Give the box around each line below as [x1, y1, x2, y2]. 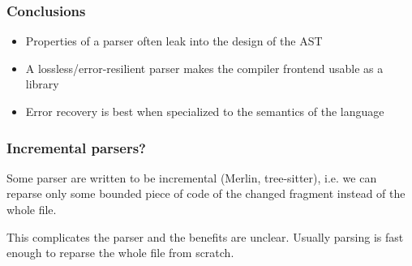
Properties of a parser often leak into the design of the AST [25, 32, 323, 49]
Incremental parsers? [6, 137, 146, 157]
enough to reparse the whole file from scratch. [6, 244, 234, 261]
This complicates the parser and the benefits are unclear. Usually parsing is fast [6, 228, 404, 245]
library [25, 75, 59, 92]
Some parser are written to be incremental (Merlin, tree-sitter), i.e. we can [6, 169, 377, 186]
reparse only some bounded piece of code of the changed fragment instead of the [6, 185, 406, 202]
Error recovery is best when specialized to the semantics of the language [25, 103, 384, 119]
